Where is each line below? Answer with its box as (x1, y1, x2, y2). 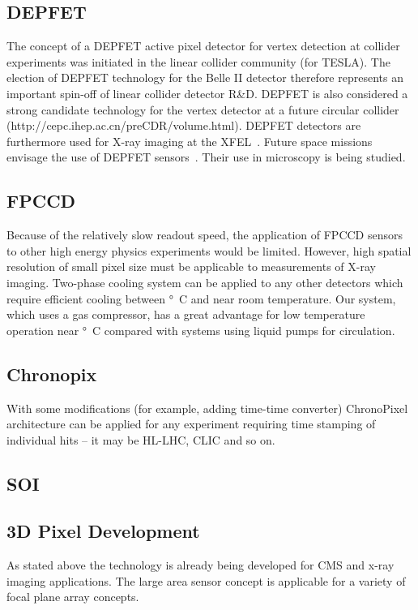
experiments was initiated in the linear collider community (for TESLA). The (6, 53, 390, 70)
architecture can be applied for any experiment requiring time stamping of (6, 415, 376, 432)
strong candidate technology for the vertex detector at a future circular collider (6, 101, 399, 118)
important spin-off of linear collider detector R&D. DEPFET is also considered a (6, 84, 408, 101)
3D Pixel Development (6, 518, 200, 543)
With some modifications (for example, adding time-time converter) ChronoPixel (6, 399, 408, 416)
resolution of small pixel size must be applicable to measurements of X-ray (6, 258, 376, 275)
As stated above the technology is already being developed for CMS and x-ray (6, 556, 395, 573)
